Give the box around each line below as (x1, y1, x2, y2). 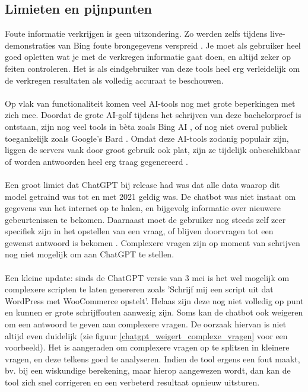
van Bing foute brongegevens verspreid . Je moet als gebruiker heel (58, 39, 301, 51)
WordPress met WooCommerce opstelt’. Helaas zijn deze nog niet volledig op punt (5, 294, 304, 307)
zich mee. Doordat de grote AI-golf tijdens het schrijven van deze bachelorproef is (5, 109, 301, 121)
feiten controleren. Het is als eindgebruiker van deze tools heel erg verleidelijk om (5, 62, 300, 74)
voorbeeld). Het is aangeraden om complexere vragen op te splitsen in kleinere (5, 341, 290, 353)
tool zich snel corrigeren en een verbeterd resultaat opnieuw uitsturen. (5, 376, 260, 388)
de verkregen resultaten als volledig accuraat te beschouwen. (5, 74, 224, 86)
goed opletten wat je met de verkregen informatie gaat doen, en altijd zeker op (5, 50, 291, 63)
